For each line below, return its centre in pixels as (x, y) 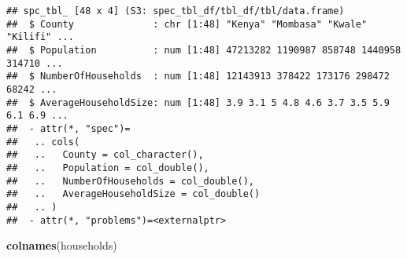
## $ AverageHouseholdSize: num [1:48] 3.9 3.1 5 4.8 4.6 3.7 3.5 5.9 (198, 102)
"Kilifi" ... (40, 37)
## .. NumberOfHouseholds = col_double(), (130, 181)
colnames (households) (62, 245)
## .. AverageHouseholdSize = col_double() (133, 194)
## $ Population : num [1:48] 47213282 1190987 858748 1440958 (204, 50)
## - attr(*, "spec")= (68, 128)
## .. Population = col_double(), (108, 168)
